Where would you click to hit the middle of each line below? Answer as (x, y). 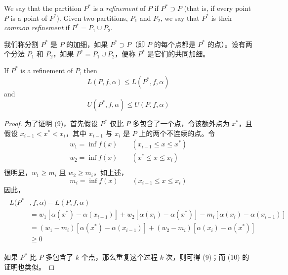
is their (222, 18)
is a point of (29, 18)
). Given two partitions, (92, 18)
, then (88, 70)
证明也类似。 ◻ (29, 266)
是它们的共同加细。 (179, 54)
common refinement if (37, 27)
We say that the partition (43, 8)
